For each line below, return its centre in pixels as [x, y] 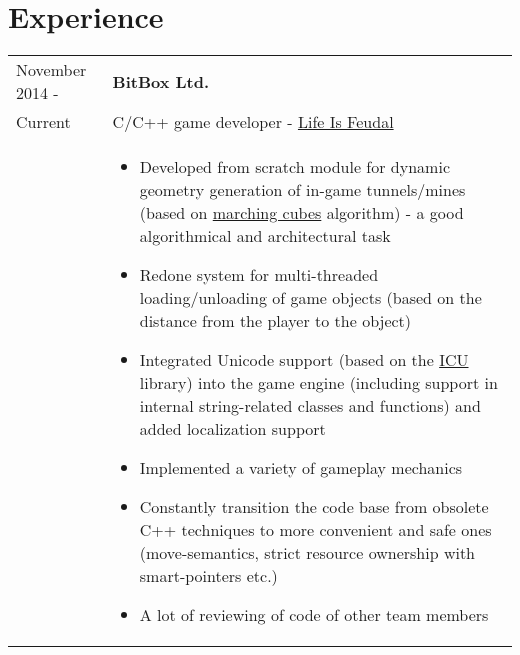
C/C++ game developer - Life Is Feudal [253, 122]
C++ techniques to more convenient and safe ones [315, 530]
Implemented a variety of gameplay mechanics [301, 468]
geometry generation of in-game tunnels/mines [302, 190]
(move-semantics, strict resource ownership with [307, 553]
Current [43, 122]
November [51, 70]
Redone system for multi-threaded [259, 275]
